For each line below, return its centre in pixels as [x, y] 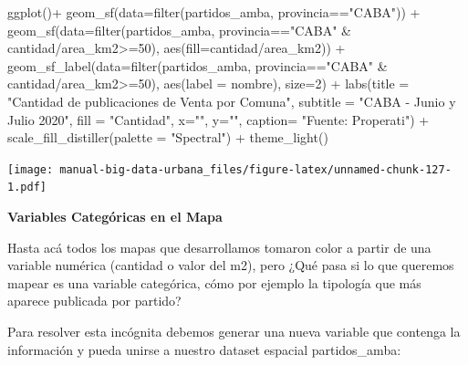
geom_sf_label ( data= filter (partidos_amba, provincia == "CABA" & [198, 65]
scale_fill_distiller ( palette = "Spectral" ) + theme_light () [168, 137]
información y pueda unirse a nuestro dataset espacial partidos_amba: [204, 349]
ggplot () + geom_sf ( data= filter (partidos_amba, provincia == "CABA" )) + [214, 12]
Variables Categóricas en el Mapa [115, 217]
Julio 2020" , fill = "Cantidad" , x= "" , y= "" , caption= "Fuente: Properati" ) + [218, 119]
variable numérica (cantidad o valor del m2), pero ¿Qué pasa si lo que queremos [231, 265]
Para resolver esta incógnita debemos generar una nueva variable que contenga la [234, 332]
